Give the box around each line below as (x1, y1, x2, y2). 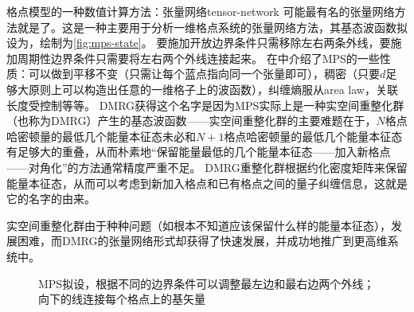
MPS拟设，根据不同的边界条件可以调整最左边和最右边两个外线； (38, 275, 375, 291)
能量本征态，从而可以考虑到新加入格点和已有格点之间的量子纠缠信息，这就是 (6, 174, 408, 191)
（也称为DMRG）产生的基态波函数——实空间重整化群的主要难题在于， (6, 112, 377, 129)
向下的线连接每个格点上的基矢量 (38, 291, 205, 307)
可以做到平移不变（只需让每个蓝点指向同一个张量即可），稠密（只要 (28, 65, 380, 82)
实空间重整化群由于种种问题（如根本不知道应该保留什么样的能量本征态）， (6, 216, 391, 233)
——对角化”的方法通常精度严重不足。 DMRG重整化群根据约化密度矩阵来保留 (6, 158, 408, 175)
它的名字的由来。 (6, 190, 96, 207)
